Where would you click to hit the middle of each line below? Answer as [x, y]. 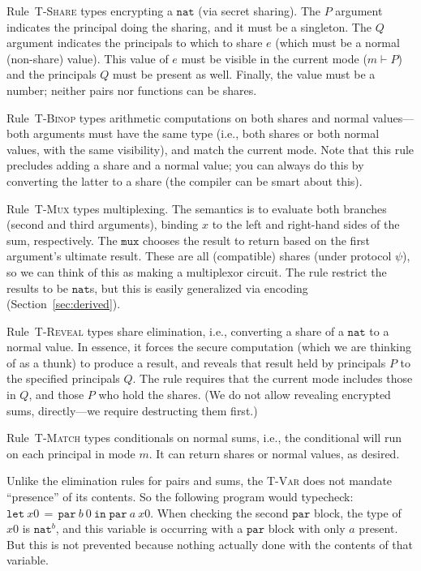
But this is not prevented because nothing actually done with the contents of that [210, 544]
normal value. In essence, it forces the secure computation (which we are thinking [209, 347]
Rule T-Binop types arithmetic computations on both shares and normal [188, 117]
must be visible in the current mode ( [274, 58]
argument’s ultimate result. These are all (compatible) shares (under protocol [199, 256]
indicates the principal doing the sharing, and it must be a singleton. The [189, 26]
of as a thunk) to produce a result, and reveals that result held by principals [196, 362]
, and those [56, 395]
